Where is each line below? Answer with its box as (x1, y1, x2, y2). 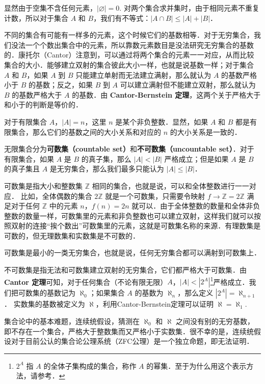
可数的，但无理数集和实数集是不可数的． (4, 230, 140, 241)
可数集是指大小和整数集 (4, 180, 83, 191)
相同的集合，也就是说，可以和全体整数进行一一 (92, 180, 249, 191)
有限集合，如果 (4, 153, 54, 164)
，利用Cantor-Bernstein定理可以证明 (95, 299, 214, 309)
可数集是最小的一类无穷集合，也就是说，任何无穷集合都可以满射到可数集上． (4, 247, 261, 258)
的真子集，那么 (81, 153, 131, 164)
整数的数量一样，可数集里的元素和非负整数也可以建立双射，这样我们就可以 (4, 210, 254, 221)
